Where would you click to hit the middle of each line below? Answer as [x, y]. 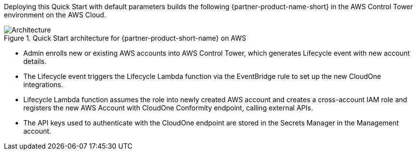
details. [35, 61]
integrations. [43, 85]
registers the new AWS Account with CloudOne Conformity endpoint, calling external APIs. [168, 108]
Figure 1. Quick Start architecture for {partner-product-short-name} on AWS [125, 38]
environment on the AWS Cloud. [55, 15]
